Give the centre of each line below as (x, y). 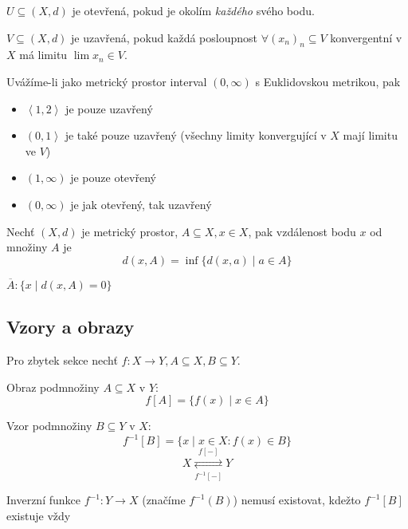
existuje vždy (39, 515)
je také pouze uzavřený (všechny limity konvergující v (196, 135)
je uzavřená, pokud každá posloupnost (165, 37)
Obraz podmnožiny (53, 387)
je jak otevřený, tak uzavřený (141, 204)
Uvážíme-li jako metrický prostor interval (107, 81)
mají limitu (370, 135)
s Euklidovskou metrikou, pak (328, 81)
